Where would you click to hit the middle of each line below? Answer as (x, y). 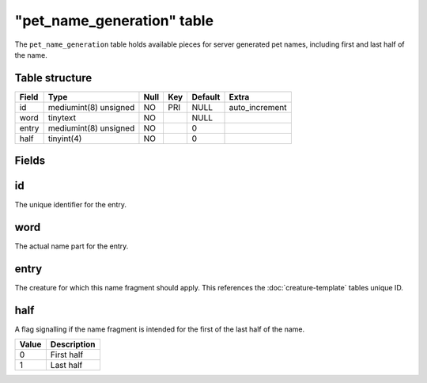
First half (67, 355)
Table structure (53, 78)
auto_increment (258, 107)
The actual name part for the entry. (72, 246)
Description (73, 344)
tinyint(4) (65, 138)
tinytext (62, 117)
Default (206, 97)
